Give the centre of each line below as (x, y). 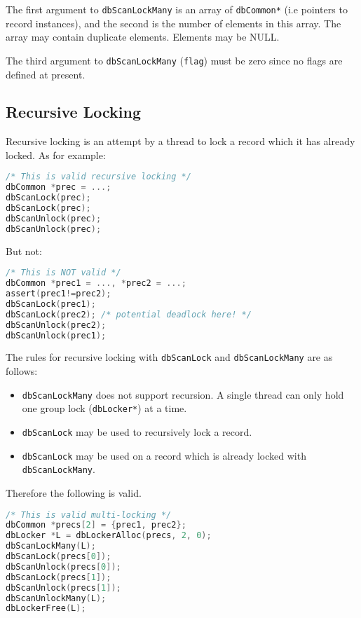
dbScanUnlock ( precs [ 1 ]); (63, 588)
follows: (22, 371)
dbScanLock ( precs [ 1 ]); (59, 577)
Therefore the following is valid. (74, 492)
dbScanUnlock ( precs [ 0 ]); (63, 566)
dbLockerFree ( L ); (46, 609)
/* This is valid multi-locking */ (89, 515)
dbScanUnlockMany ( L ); (56, 598)
